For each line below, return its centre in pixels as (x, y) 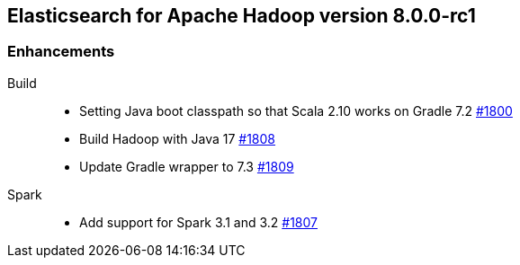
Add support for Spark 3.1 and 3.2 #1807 (198, 222)
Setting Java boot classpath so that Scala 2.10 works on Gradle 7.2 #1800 (296, 110)
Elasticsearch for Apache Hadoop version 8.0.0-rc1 (242, 16)
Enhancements (61, 52)
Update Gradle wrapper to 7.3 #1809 (187, 166)
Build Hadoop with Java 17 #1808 (178, 138)
